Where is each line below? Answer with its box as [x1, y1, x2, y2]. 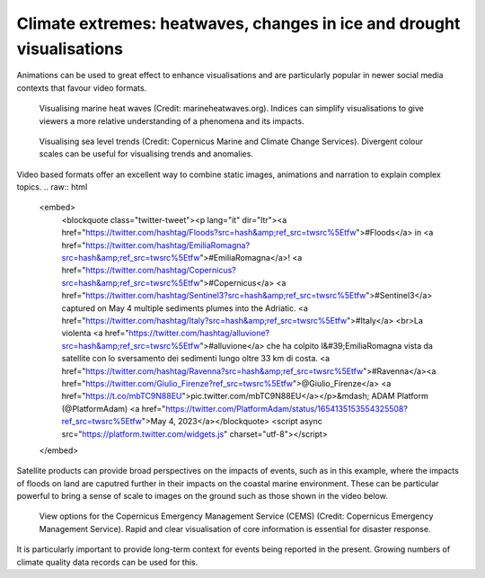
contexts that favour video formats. [16, 82, 147, 93]
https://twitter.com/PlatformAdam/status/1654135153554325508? [164, 403, 409, 413]
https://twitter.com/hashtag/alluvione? [128, 328, 270, 339]
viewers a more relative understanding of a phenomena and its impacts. [39, 115, 304, 126]
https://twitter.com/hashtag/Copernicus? [85, 265, 237, 276]
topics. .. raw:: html [16, 182, 88, 192]
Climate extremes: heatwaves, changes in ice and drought [16, 13, 461, 33]
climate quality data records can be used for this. [16, 556, 198, 567]
